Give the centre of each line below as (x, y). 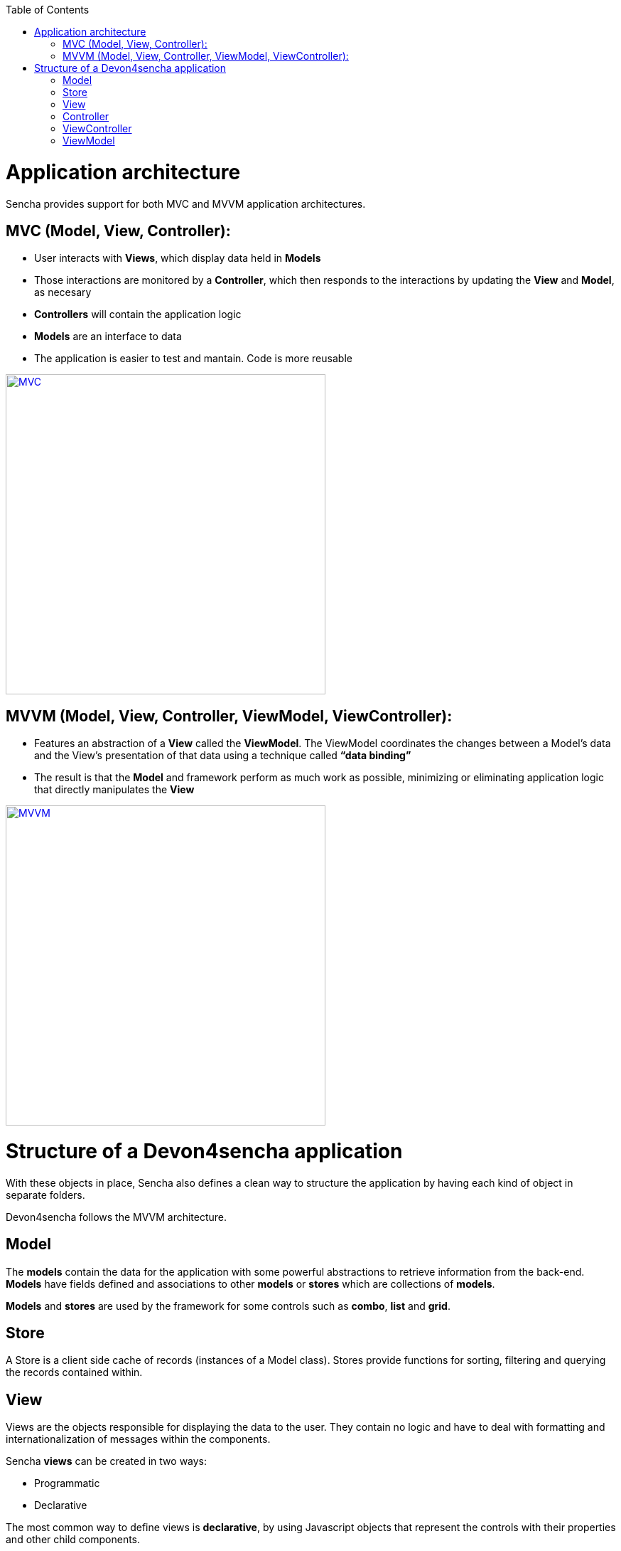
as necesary (63, 292)
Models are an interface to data (108, 337)
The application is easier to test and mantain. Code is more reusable (193, 359)
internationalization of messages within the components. (138, 1439)
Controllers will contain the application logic (138, 314)
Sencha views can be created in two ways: (107, 1461)
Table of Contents (48, 10)
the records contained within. (74, 1372)
